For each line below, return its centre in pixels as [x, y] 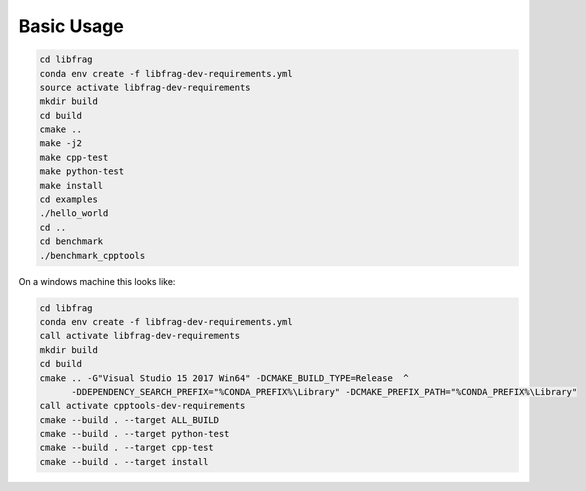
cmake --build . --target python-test [134, 434]
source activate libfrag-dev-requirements [145, 87]
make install [71, 185]
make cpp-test [74, 157]
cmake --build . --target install [124, 461]
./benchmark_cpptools [92, 255]
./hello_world [74, 213]
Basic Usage [71, 26]
